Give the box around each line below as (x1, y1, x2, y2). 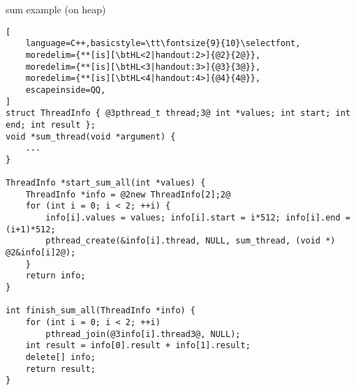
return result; (25, 363, 96, 374)
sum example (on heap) (6, 2, 106, 16)
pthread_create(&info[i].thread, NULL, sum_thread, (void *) (45, 236, 336, 246)
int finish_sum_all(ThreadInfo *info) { (6, 306, 196, 316)
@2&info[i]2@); (6, 248, 76, 258)
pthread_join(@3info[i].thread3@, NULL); (45, 329, 241, 339)
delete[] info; (25, 352, 96, 362)
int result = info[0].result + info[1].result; (25, 340, 251, 351)
